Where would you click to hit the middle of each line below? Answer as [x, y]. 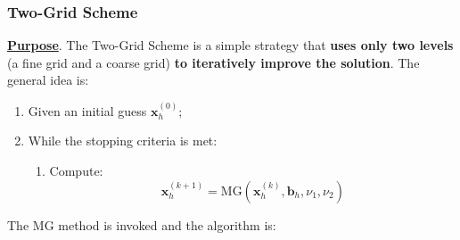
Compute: [76, 170]
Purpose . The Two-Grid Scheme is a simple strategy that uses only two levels [230, 45]
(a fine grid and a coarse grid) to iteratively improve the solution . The [214, 62]
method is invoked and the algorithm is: [167, 224]
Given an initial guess [87, 110]
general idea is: [48, 80]
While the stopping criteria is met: [123, 141]
